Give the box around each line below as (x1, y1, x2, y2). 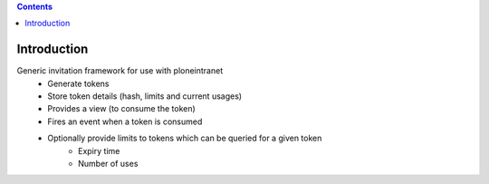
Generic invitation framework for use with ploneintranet (16, 65, 224, 76)
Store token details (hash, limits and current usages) (47, 91, 243, 102)
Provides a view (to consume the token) (47, 103, 197, 114)
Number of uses (78, 159, 139, 169)
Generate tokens (47, 78, 110, 89)
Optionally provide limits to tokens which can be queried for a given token (47, 132, 322, 144)
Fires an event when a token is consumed (47, 116, 203, 127)
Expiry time (78, 145, 120, 156)
